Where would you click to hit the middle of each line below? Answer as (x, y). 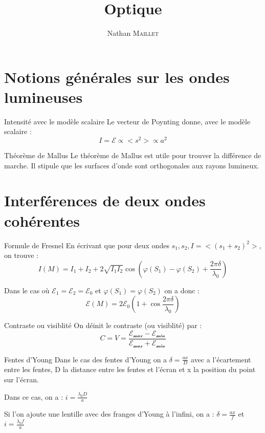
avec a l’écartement (221, 359)
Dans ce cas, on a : (34, 396)
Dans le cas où (27, 290)
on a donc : (182, 290)
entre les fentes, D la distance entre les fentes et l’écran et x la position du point (130, 369)
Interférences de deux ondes (105, 200)
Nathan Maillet (133, 33)
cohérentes (42, 220)
